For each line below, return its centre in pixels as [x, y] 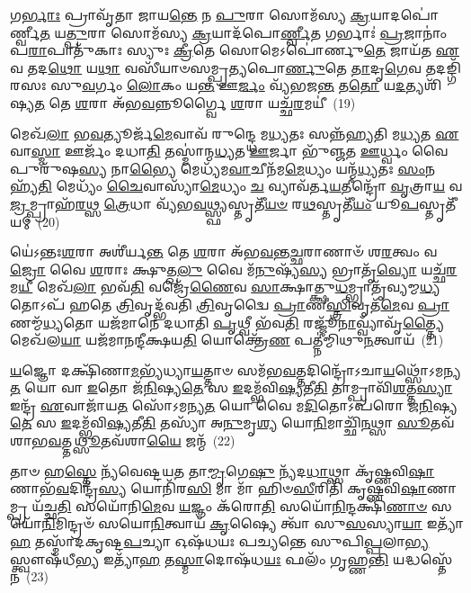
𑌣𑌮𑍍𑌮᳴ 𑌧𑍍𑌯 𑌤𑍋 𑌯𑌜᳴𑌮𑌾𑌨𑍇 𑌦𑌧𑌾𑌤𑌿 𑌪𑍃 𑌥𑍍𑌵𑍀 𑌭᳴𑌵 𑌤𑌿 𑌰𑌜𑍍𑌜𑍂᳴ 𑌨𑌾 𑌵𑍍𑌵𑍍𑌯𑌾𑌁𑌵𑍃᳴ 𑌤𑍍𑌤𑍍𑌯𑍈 [227, 322]
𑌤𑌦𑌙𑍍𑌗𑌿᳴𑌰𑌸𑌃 [443, 67]
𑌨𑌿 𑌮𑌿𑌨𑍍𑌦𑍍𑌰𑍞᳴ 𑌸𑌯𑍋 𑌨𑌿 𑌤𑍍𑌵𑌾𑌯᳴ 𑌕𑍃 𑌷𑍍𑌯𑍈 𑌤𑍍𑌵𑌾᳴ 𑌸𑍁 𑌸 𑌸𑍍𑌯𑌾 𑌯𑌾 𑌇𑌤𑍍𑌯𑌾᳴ [252, 523]
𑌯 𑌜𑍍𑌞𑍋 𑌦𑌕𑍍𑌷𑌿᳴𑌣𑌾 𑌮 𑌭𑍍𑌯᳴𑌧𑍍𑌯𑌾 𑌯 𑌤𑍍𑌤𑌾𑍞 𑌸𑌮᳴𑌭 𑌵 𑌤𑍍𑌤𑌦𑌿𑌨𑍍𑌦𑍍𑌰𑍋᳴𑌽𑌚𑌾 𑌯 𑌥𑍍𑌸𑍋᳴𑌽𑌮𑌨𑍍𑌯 [235, 369]
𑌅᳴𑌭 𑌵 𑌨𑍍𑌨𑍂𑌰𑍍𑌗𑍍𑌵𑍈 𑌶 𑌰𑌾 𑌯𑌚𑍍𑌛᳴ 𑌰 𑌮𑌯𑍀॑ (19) [234, 102]
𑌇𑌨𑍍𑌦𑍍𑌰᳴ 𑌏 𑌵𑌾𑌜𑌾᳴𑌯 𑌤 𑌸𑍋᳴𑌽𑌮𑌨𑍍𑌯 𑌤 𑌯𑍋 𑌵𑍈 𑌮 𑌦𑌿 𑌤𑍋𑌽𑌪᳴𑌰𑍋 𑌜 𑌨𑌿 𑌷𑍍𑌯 [234, 404]
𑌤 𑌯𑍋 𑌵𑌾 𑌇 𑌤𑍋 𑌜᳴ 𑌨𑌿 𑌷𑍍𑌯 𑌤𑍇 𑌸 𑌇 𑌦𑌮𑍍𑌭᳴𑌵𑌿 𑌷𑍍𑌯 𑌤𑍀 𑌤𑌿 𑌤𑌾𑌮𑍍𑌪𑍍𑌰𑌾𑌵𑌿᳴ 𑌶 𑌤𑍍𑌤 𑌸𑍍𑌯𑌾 [231, 387]
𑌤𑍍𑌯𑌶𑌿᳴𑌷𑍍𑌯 [424, 85]
